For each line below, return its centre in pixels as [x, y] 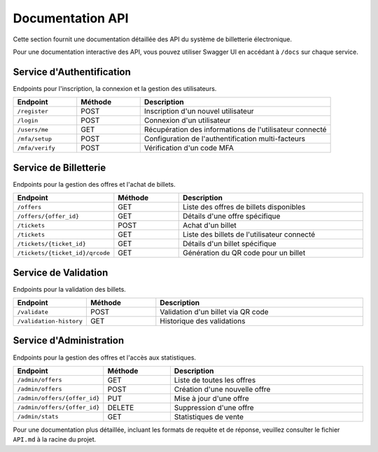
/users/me [33, 129]
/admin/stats [38, 417]
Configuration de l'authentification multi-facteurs [225, 139]
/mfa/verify [36, 148]
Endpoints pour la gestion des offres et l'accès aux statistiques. [104, 358]
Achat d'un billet [210, 225]
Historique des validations [203, 321]
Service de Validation [61, 273]
